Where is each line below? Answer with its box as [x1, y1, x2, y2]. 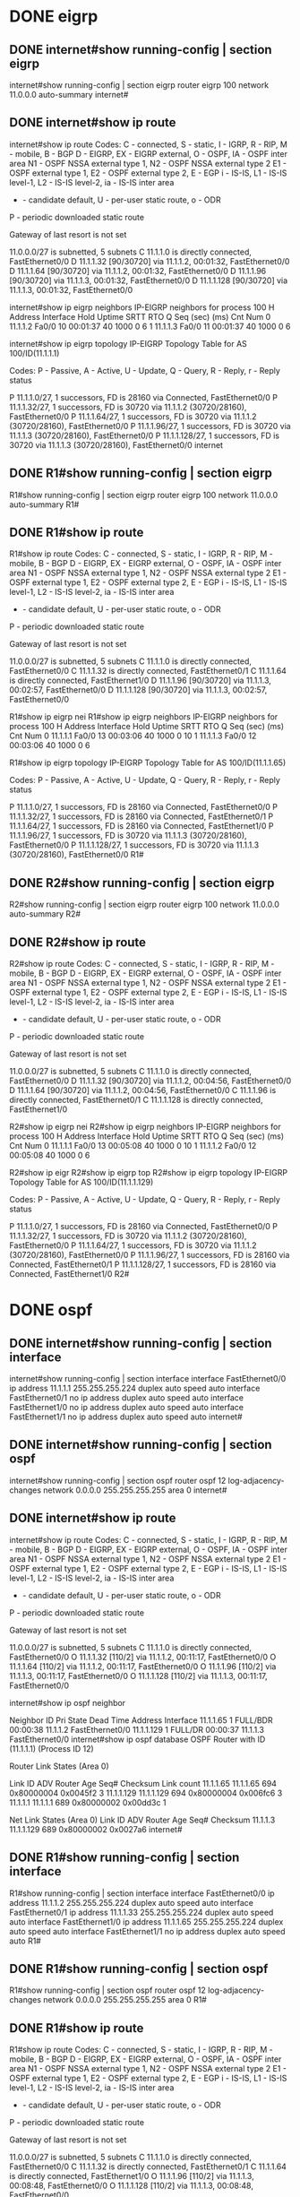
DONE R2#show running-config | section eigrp [9, 875, 275, 891]
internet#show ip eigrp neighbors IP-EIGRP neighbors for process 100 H [9, 302, 275, 313]
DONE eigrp [9, 6, 99, 27]
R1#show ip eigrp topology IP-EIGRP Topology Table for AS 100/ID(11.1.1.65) [9, 757, 287, 768]
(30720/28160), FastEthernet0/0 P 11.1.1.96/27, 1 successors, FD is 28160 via [9, 1250, 290, 1261]
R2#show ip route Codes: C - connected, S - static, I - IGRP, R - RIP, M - [9, 959, 275, 969]
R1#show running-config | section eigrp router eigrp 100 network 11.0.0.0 [9, 489, 279, 500]
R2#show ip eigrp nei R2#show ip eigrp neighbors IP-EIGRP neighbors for [9, 1122, 282, 1133]
